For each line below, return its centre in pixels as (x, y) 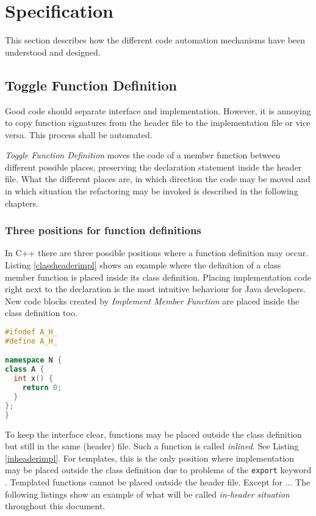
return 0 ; (42, 388)
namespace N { (34, 360)
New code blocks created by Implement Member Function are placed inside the (152, 300)
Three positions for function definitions (103, 230)
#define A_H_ (31, 341)
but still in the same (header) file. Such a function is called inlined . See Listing (152, 446)
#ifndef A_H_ (31, 332)
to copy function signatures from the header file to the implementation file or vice (158, 123)
